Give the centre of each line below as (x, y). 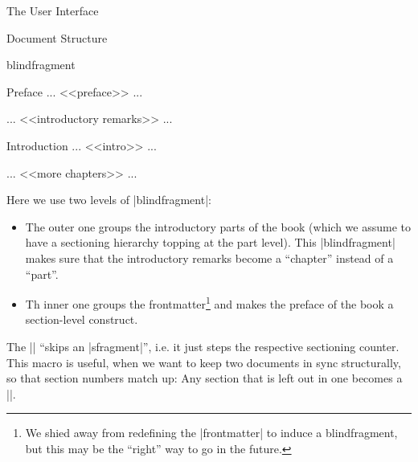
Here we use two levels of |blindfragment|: (109, 200)
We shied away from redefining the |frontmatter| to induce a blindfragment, (211, 433)
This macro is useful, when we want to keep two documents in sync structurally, (204, 362)
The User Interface (53, 10)
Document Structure (57, 37)
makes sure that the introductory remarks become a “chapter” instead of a (209, 258)
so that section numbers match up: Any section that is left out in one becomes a (205, 378)
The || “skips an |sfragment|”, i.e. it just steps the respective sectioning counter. (203, 346)
